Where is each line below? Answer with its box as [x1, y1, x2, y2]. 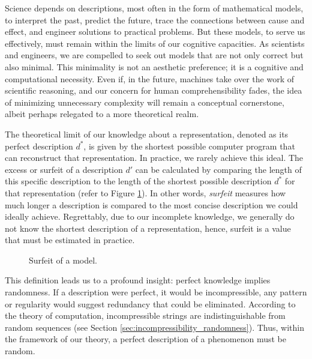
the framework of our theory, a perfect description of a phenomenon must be [5, 333, 287, 345]
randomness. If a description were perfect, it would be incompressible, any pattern [5, 286, 307, 298]
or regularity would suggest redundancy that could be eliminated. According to [5, 297, 296, 310]
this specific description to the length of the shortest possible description [5, 175, 272, 187]
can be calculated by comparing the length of [135, 163, 302, 175]
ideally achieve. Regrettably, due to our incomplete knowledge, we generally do [5, 210, 295, 223]
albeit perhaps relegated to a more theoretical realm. [5, 107, 199, 120]
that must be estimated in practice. [5, 234, 135, 246]
